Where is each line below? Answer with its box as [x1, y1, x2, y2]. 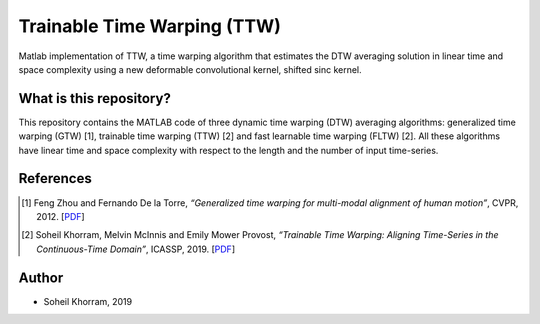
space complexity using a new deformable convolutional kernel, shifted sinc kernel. [18, 63, 362, 75]
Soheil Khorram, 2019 [43, 295, 133, 307]
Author [18, 269, 64, 286]
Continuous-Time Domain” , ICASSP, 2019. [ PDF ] [36, 243, 235, 255]
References [18, 170, 92, 187]
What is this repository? [18, 90, 172, 107]
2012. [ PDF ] [36, 210, 85, 222]
